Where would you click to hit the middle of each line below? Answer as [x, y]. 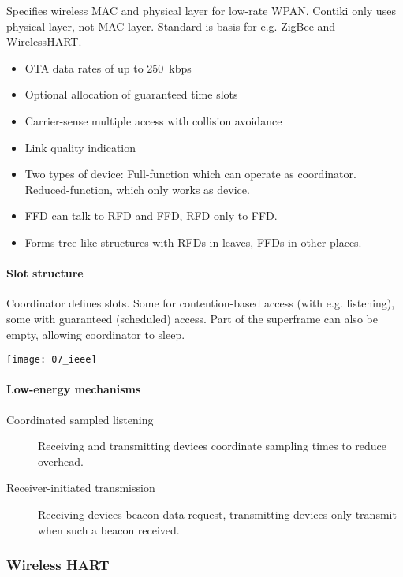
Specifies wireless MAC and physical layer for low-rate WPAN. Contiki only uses [201, 10]
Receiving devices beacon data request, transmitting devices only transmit [217, 514]
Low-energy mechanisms [74, 389]
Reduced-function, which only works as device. [137, 189]
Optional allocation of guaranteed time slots [131, 94]
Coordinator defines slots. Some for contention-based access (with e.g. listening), [201, 303]
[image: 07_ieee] [52, 360]
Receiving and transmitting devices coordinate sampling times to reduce [212, 446]
